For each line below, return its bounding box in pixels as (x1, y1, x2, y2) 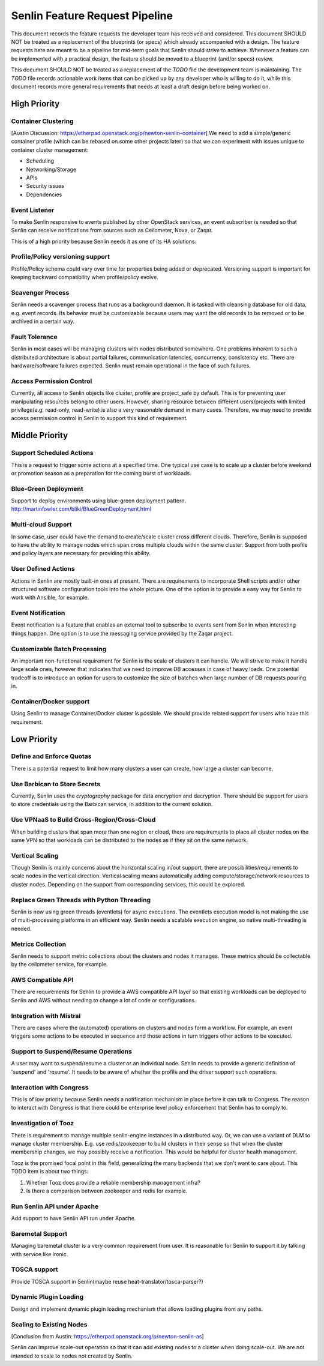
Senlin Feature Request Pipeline (11, 9, 173, 22)
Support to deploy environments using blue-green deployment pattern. (11, 497, 187, 504)
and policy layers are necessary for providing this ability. (11, 550, 151, 557)
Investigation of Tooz (11, 1119, 74, 1128)
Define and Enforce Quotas (11, 752, 92, 760)
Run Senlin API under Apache (11, 1202, 99, 1211)
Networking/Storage (26, 166, 77, 173)
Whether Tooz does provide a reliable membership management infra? (26, 1179, 201, 1186)
